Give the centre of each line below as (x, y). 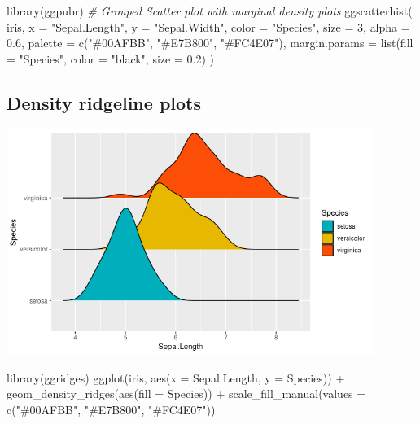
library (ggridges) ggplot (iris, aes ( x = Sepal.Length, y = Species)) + (176, 377)
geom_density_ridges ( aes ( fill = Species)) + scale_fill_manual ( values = (186, 393)
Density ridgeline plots (104, 102)
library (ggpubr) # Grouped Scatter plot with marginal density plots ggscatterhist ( (210, 11)
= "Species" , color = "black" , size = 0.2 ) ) (110, 58)
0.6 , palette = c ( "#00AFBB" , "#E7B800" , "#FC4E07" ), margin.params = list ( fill (210, 43)
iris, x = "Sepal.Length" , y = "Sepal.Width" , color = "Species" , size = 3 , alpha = (208, 26)
